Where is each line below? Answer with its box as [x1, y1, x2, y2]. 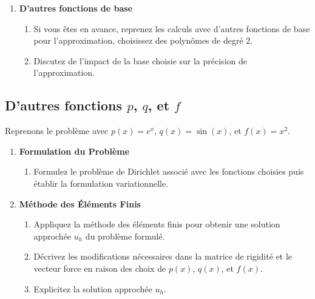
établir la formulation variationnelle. [33, 176, 169, 189]
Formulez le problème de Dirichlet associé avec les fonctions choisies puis [33, 165, 304, 178]
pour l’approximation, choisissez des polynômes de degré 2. [33, 34, 253, 47]
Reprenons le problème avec [5, 124, 109, 137]
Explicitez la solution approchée [33, 282, 152, 295]
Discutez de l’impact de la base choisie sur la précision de [33, 54, 247, 67]
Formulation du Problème [19, 144, 130, 157]
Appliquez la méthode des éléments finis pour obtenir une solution [33, 218, 280, 230]
